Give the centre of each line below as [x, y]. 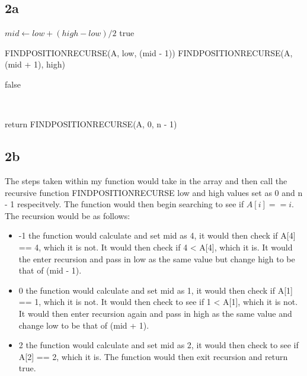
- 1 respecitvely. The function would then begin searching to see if [124, 204]
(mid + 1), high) [35, 64]
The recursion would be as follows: [68, 215]
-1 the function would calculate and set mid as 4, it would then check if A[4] [157, 235]
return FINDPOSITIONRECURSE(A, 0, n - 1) [91, 124]
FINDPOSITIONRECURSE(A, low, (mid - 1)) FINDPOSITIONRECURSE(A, [149, 52]
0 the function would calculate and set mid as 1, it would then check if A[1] [156, 290]
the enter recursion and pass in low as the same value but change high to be [157, 258]
